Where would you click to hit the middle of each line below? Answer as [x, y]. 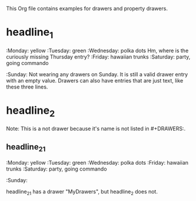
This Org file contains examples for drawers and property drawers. [87, 8]
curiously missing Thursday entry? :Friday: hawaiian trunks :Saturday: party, [98, 57]
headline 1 [30, 33]
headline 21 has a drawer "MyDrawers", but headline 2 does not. [82, 192]
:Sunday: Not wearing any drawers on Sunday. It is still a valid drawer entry [97, 74]
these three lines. [27, 87]
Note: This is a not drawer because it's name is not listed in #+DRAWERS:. [96, 129]
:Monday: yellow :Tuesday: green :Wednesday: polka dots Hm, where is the [97, 50]
